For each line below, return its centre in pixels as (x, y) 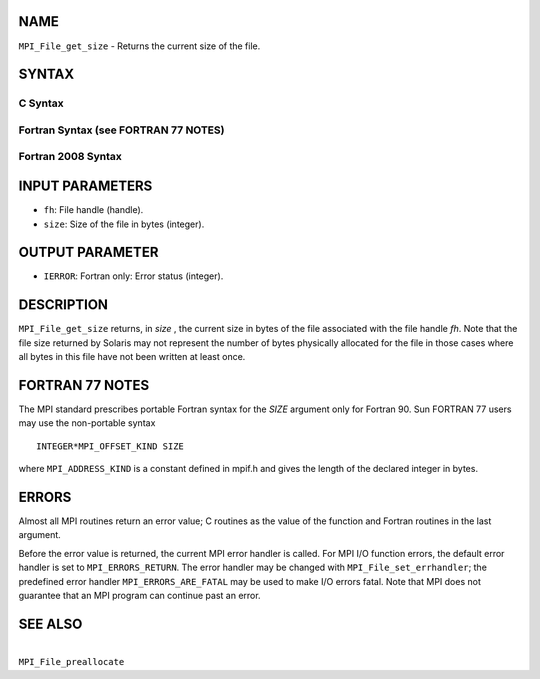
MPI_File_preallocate (71, 662)
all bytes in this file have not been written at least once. (132, 357)
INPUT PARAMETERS (85, 186)
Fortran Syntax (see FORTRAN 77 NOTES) (121, 130)
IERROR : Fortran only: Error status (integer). (133, 276)
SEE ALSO (50, 623)
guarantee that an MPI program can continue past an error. (139, 596)
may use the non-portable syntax (87, 423)
